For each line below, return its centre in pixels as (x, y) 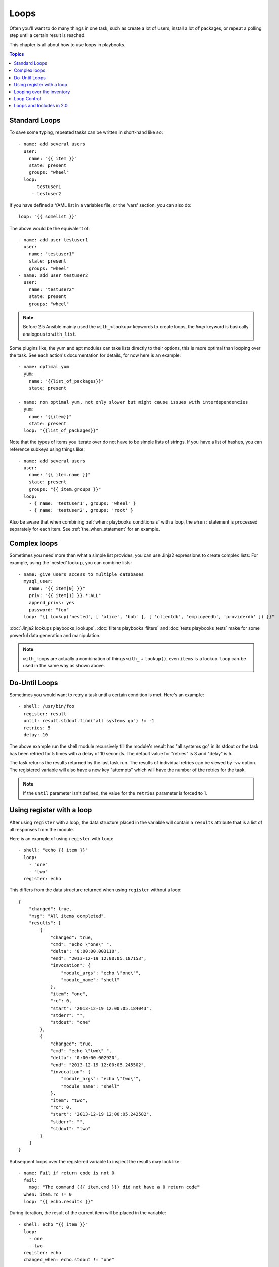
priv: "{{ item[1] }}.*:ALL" (65, 595)
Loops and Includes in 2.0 (41, 106)
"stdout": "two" (70, 1129)
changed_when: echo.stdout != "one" (69, 1260)
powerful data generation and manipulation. (55, 635)
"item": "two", (69, 1100)
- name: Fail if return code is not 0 (67, 1173)
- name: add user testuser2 (53, 275)
